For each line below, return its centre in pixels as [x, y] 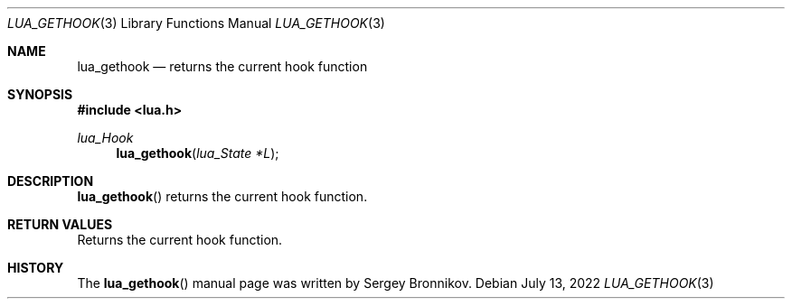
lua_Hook [105, 138]
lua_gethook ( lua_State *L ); [198, 153]
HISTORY [36, 268]
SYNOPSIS [40, 94]
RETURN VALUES [60, 224]
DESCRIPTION [51, 181]
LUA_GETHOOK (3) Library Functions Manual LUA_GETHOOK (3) [196, 23]
